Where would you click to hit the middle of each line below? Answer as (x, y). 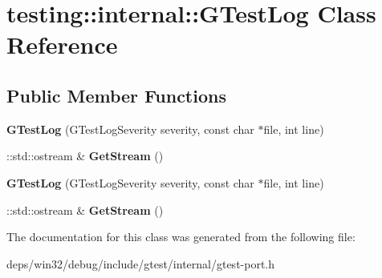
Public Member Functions (116, 95)
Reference (62, 44)
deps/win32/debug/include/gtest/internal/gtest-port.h (141, 263)
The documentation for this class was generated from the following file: (181, 237)
